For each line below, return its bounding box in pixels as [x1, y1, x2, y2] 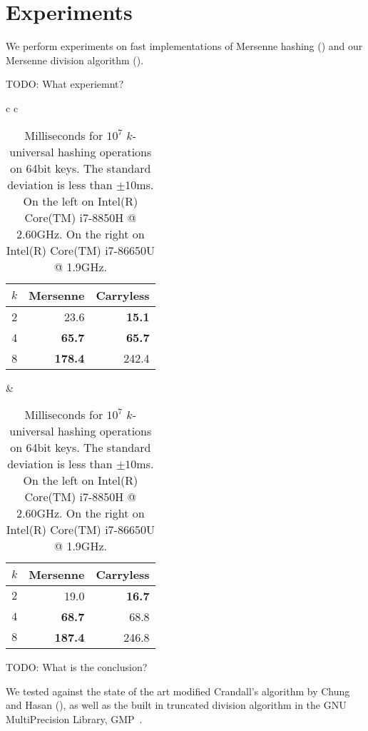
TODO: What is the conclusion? [6, 660, 148, 675]
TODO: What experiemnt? [6, 76, 124, 91]
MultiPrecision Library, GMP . [6, 711, 143, 726]
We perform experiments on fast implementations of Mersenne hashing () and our [6, 39, 363, 54]
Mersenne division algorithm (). [6, 52, 144, 67]
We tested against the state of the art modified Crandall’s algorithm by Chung [6, 683, 350, 698]
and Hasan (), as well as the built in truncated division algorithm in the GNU [6, 697, 347, 712]
